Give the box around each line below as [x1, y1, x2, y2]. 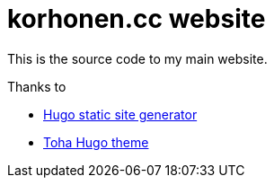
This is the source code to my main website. [7, 50, 268, 66]
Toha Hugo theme [43, 134, 149, 150]
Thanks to [7, 78, 66, 94]
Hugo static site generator [43, 106, 198, 122]
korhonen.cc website [7, 4, 266, 34]
